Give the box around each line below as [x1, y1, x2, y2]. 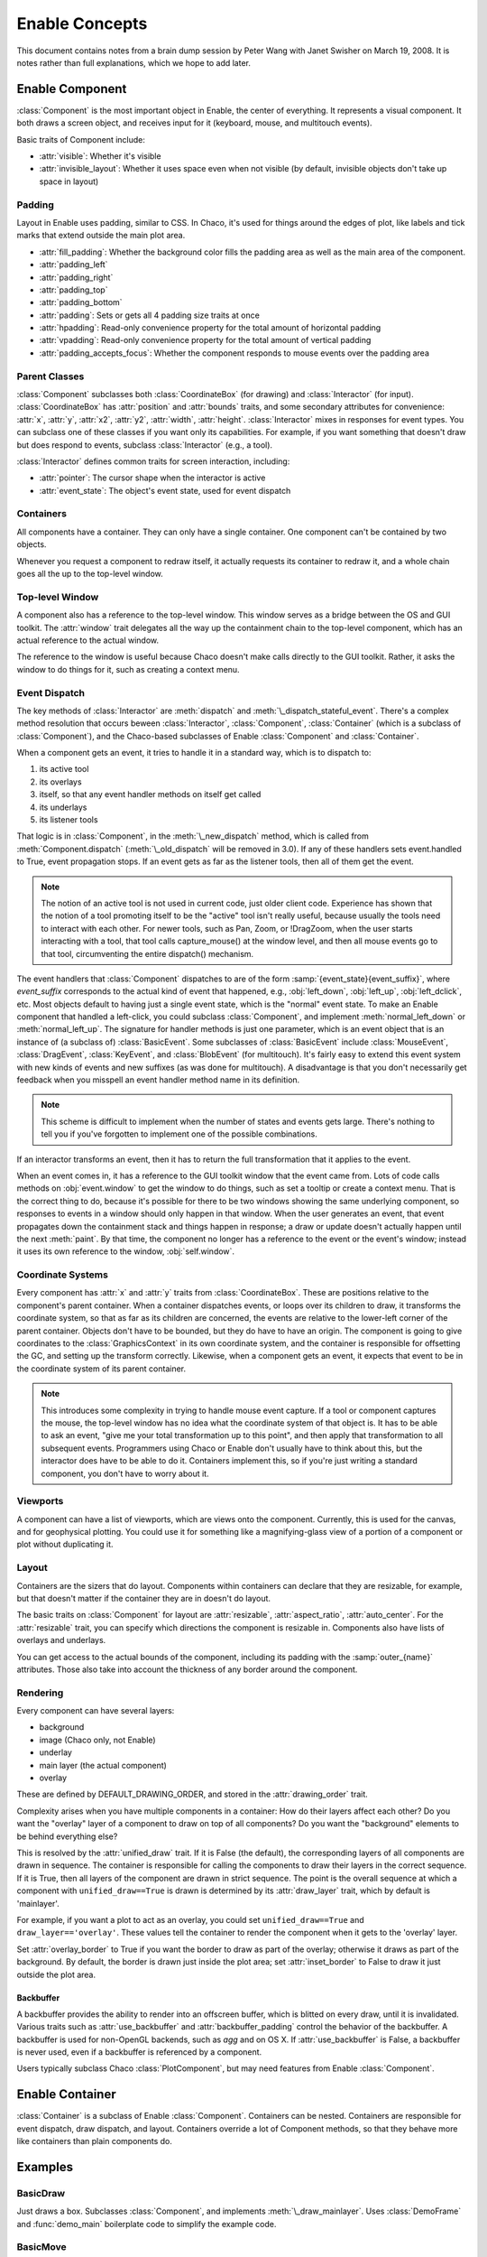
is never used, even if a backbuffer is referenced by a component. [16, 2047, 262, 2057]
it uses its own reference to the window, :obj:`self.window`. [16, 1246, 234, 1257]
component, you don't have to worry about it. [41, 1468, 209, 1479]
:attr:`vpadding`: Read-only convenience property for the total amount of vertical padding [39, 335, 372, 346]
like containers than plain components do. [16, 2136, 173, 2147]
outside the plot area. [16, 1969, 96, 1980]
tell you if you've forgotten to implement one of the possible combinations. [41, 1128, 317, 1139]
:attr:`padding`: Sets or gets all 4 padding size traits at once [39, 310, 261, 320]
